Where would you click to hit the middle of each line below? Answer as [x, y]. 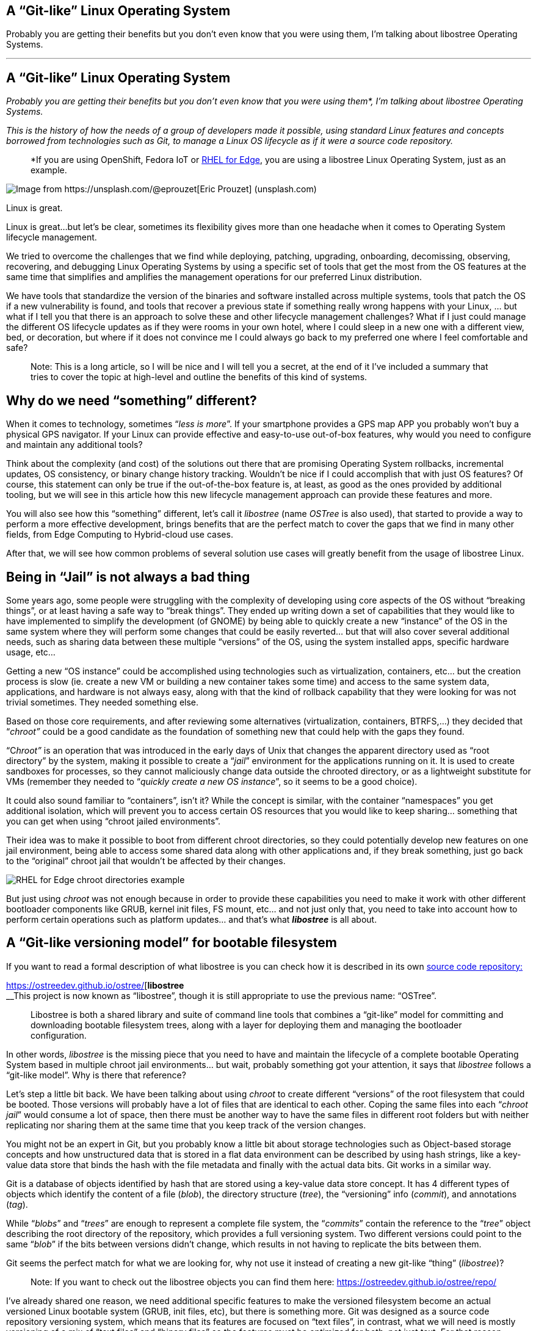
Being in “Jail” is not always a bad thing [128, 577]
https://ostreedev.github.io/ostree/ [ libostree [95, 985]
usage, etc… [31, 652]
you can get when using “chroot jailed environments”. [114, 821]
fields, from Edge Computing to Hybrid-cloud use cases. [120, 535]
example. [49, 170]
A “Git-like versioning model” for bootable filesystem [172, 943]
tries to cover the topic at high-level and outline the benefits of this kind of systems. [199, 377]
